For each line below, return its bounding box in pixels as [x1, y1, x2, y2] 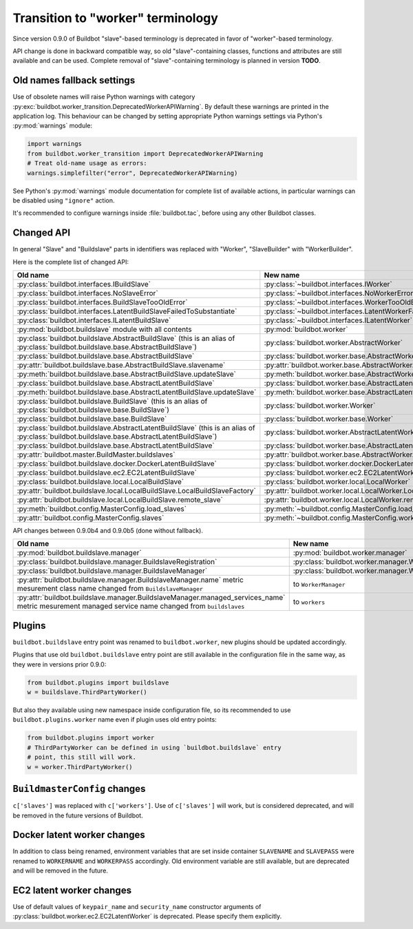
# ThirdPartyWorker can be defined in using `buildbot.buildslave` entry [27, 744, 282, 751]
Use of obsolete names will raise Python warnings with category [12, 93, 195, 101]
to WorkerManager [293, 579, 346, 589]
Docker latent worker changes [12, 829, 146, 841]
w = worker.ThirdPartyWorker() [27, 763, 134, 771]
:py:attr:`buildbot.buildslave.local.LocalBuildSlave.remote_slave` [17, 495, 223, 505]
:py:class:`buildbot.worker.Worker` [264, 401, 376, 410]
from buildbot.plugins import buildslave [27, 678, 169, 687]
